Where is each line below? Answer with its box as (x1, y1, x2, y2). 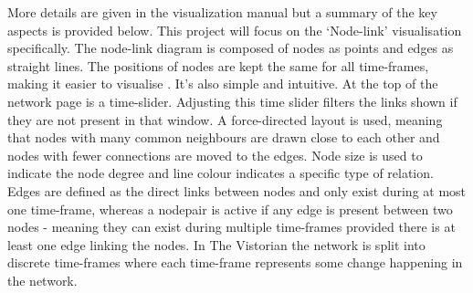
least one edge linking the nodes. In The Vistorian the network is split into (7, 235, 426, 254)
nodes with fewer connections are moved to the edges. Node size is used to (7, 145, 423, 164)
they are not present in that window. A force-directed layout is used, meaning (7, 110, 443, 129)
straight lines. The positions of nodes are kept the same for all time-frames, (7, 56, 429, 75)
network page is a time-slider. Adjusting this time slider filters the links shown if (7, 91, 457, 110)
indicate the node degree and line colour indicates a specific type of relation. (7, 163, 434, 183)
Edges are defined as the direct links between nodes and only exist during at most (7, 181, 467, 200)
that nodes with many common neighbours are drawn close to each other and (7, 128, 440, 147)
